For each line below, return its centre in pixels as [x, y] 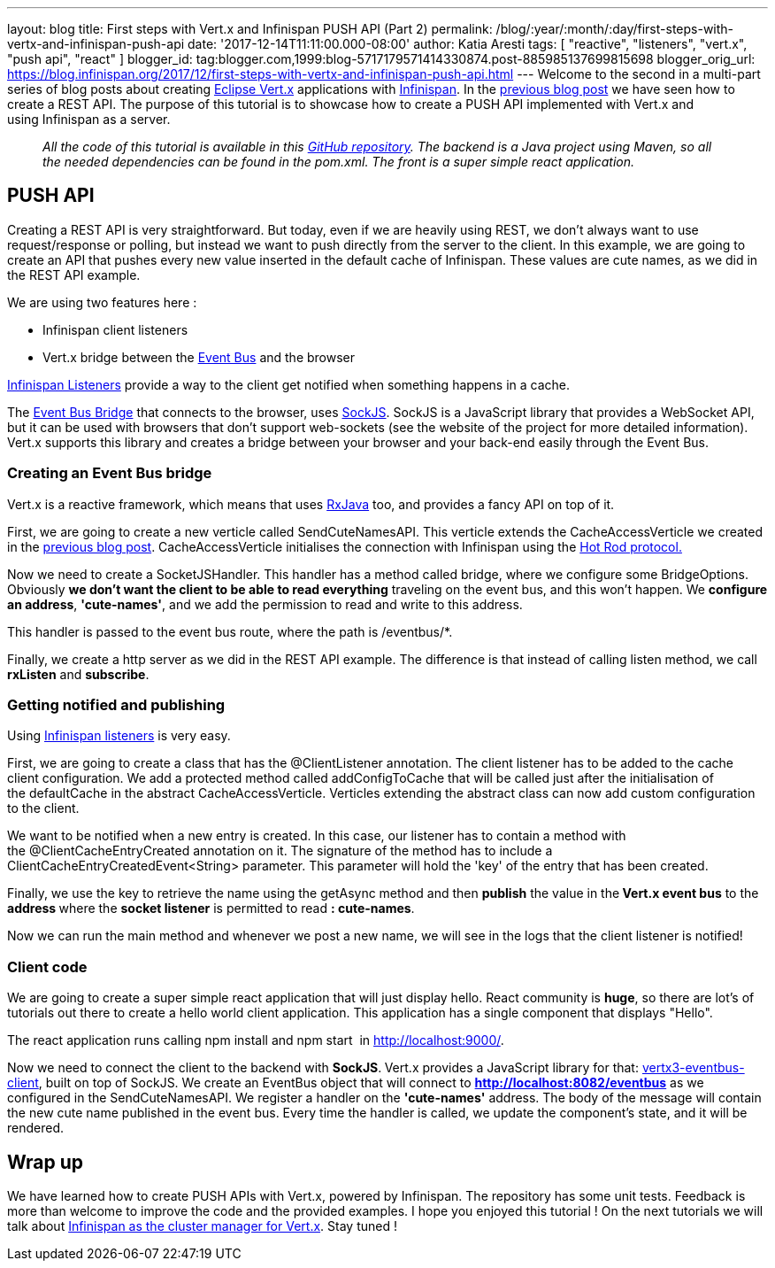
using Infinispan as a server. [89, 119]
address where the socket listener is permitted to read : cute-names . [211, 908]
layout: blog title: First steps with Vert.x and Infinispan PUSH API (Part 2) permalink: [250, 29]
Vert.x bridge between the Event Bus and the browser [199, 357]
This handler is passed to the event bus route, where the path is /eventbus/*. [230, 631]
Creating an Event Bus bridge [110, 473]
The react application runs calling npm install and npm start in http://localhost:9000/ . [256, 1040]
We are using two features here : [102, 302]
